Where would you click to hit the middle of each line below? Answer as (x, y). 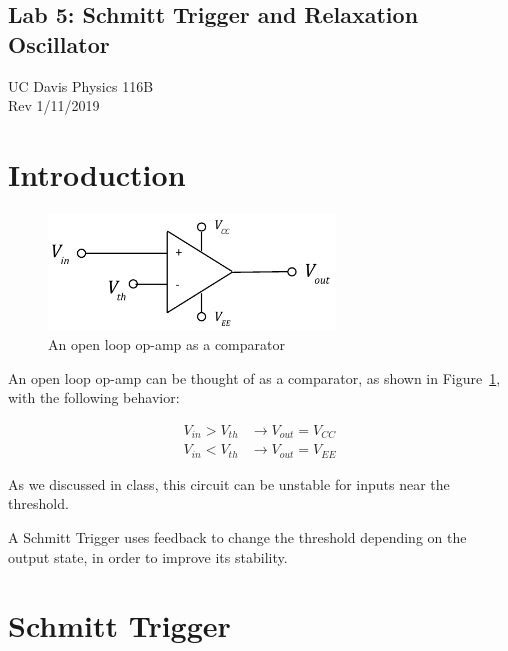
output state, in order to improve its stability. (148, 556)
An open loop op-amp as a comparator (166, 343)
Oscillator (59, 43)
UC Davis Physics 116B (81, 85)
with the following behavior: (94, 397)
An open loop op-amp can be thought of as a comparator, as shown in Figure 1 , (254, 377)
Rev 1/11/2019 (54, 105)
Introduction (97, 173)
